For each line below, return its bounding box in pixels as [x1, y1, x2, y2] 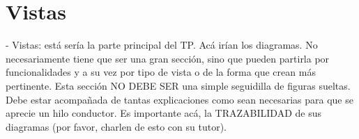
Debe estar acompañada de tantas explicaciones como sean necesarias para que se [6, 92, 353, 106]
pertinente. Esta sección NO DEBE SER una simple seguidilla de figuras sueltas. [6, 78, 351, 92]
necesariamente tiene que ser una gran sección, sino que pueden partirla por [6, 51, 330, 65]
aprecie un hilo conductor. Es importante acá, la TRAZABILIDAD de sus [6, 106, 321, 120]
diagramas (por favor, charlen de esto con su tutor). [6, 119, 227, 133]
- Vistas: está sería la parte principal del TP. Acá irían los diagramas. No [6, 38, 318, 52]
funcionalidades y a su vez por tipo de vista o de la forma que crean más [6, 65, 316, 79]
